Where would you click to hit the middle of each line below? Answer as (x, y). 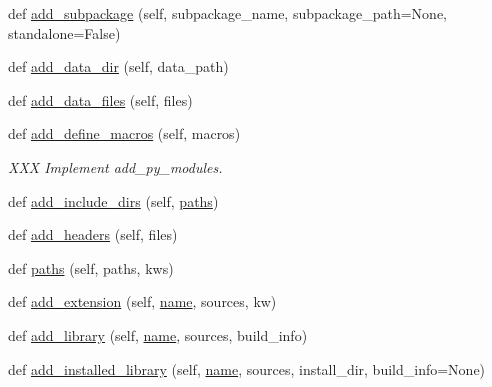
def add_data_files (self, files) (100, 99)
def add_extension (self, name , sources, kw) (142, 301)
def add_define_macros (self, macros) (124, 133)
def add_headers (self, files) (93, 234)
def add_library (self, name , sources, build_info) (158, 334)
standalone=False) (64, 32)
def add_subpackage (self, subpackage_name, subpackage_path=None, (228, 13)
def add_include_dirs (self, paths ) (113, 200)
